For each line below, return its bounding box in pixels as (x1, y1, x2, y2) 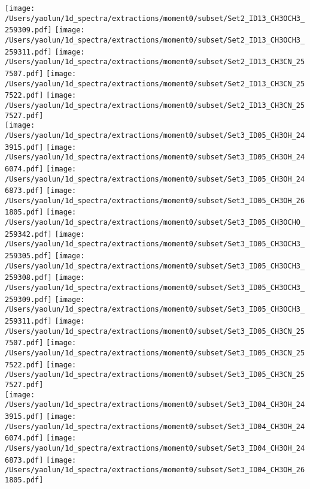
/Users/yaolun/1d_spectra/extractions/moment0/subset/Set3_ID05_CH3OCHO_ (5, 218, 305, 227)
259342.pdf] (5, 230, 52, 239)
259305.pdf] (5, 252, 52, 261)
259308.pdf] (5, 273, 52, 282)
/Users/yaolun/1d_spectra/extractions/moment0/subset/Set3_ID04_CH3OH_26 (5, 466, 305, 475)
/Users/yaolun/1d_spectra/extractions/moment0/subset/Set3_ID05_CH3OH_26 (5, 196, 305, 205)
